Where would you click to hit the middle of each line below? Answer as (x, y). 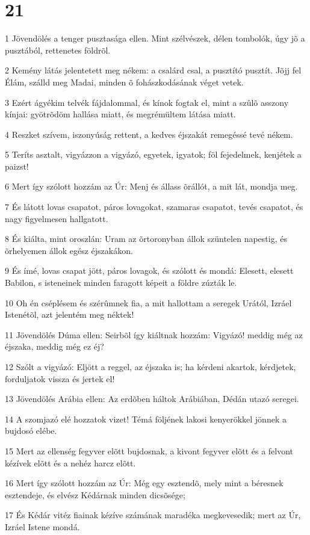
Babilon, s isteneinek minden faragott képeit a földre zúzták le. (121, 283)
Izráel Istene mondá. (42, 526)
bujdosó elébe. (31, 431)
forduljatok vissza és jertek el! (60, 378)
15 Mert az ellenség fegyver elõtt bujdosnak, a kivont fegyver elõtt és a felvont (149, 450)
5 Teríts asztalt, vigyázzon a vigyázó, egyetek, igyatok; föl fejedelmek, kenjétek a (153, 154)
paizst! (17, 166)
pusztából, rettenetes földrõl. (58, 50)
